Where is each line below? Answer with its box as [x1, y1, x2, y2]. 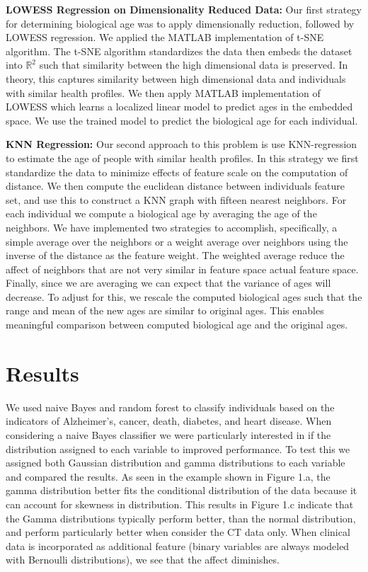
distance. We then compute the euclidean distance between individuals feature [6, 178, 345, 193]
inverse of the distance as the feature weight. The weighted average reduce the [6, 248, 345, 263]
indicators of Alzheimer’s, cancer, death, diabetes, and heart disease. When [6, 413, 332, 428]
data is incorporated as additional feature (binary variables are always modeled [6, 538, 350, 553]
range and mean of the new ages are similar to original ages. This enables [6, 303, 324, 318]
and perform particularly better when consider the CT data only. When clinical [6, 525, 350, 539]
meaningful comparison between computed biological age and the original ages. [6, 317, 348, 332]
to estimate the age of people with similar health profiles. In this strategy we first [6, 150, 359, 165]
